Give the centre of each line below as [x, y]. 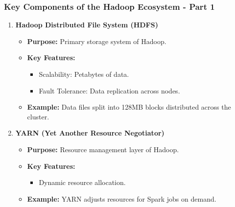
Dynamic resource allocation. [82, 182]
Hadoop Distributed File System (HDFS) [87, 25]
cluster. [38, 116]
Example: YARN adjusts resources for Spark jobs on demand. [122, 198]
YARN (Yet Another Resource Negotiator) [90, 133]
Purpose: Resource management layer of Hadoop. [103, 149]
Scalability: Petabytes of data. [84, 74]
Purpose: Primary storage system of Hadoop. [97, 41]
